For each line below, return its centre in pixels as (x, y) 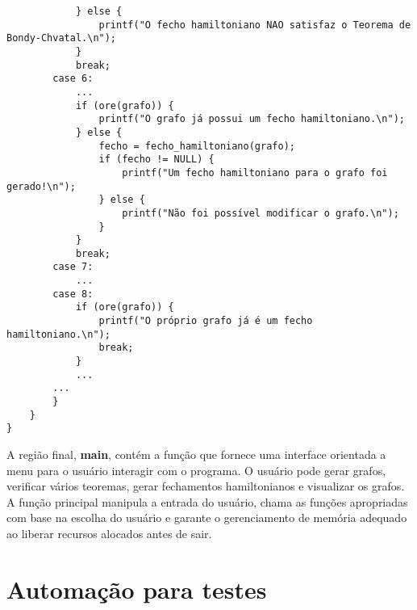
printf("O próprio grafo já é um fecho (206, 321)
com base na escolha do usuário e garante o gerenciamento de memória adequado (207, 517)
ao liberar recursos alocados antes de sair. (109, 533)
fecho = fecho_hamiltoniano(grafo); (197, 146)
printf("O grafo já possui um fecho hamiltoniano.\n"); (252, 119)
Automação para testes (137, 589)
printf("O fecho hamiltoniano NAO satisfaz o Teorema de (255, 25)
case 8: (73, 294)
